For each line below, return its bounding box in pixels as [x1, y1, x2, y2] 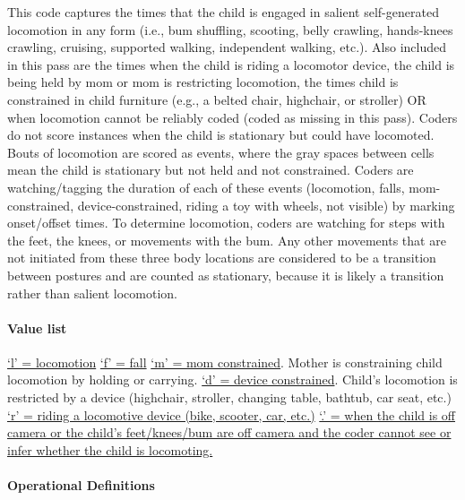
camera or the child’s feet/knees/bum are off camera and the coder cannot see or [7, 423, 452, 442]
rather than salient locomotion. [7, 283, 177, 302]
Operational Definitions [7, 476, 155, 495]
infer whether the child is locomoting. [7, 440, 213, 459]
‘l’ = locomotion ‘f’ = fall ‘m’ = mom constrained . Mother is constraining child [7, 352, 443, 371]
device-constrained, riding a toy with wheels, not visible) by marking [77, 195, 455, 214]
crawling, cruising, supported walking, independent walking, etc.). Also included [7, 38, 447, 56]
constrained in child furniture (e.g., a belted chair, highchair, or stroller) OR [7, 90, 426, 108]
